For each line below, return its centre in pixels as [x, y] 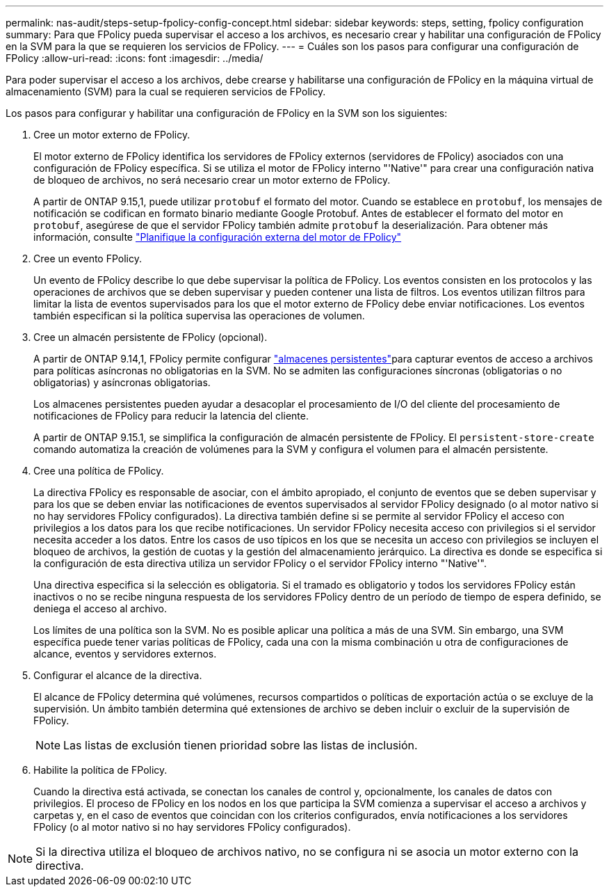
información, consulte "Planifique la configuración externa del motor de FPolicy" [218, 237]
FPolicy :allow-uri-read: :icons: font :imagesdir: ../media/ [135, 58]
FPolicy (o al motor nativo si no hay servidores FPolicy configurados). [192, 827]
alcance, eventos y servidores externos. [125, 654]
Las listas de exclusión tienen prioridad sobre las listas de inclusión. [241, 745]
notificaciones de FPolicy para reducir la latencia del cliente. [171, 416]
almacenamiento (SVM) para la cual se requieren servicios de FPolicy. [166, 91]
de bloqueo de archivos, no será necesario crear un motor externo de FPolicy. [212, 180]
